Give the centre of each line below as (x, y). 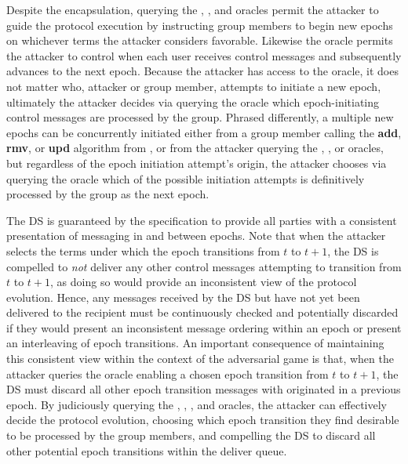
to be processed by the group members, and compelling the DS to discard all (191, 435)
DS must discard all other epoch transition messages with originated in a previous (204, 389)
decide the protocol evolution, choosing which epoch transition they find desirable (203, 420)
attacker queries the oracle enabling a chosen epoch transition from (168, 373)
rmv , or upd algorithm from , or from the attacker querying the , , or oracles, (195, 148)
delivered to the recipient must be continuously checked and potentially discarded (202, 312)
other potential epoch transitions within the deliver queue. (147, 450)
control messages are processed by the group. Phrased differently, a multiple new (200, 117)
